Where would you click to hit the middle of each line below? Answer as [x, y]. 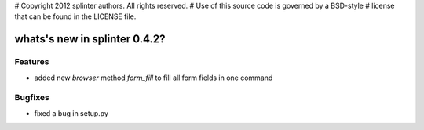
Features [32, 62]
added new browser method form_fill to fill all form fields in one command [154, 78]
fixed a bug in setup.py [71, 113]
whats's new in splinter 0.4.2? [90, 39]
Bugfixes [32, 98]
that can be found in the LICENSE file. [75, 16]
